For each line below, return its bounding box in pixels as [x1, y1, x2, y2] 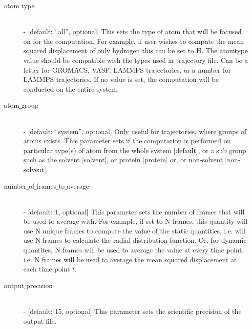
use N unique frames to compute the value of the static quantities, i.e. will [23, 225, 246, 235]
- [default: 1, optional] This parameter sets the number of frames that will [23, 206, 245, 216]
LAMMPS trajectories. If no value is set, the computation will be [23, 74, 219, 84]
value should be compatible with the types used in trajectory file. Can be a [23, 55, 248, 65]
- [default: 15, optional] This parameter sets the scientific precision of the [23, 306, 242, 316]
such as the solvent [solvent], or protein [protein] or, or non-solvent [23, 155, 223, 165]
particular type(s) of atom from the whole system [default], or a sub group [23, 145, 246, 155]
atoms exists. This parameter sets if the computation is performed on [23, 135, 231, 146]
